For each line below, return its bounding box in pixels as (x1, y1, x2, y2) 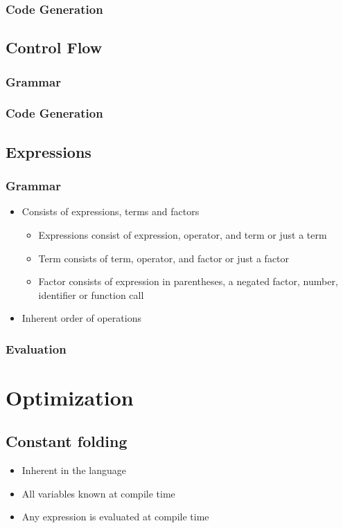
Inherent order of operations (21, 311, 141, 325)
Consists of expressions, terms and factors (21, 204, 200, 219)
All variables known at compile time (21, 486, 175, 500)
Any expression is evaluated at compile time (21, 509, 209, 524)
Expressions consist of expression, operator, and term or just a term (38, 227, 327, 242)
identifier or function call (38, 287, 144, 302)
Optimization (6, 383, 134, 411)
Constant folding (6, 430, 127, 452)
